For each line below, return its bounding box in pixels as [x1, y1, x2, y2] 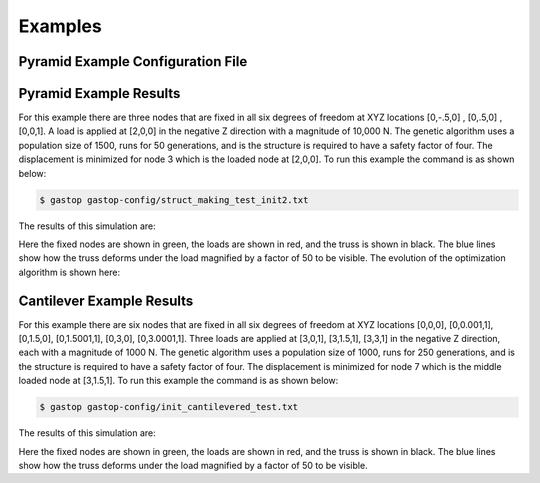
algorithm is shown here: [18, 266, 120, 278]
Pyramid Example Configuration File [18, 53, 248, 70]
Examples [18, 15, 102, 37]
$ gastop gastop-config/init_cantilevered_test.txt [39, 401, 299, 413]
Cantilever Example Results [18, 292, 194, 309]
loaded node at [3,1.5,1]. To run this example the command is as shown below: [18, 375, 339, 387]
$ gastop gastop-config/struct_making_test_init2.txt [39, 194, 309, 205]
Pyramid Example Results [18, 85, 181, 102]
